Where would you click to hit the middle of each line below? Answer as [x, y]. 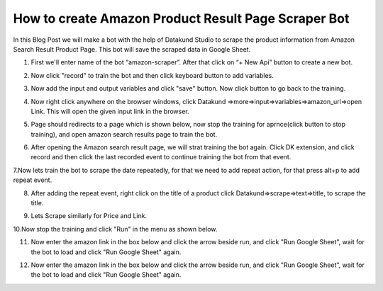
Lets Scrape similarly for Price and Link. [89, 216]
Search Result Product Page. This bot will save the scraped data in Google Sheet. [132, 49]
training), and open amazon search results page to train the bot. [124, 134]
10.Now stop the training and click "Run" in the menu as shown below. [115, 229]
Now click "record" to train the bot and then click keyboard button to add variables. [152, 75]
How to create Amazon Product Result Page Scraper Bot [181, 18]
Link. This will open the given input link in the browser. [110, 111]
